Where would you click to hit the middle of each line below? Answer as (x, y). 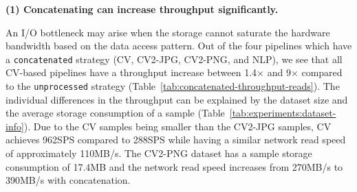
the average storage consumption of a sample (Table (115, 113)
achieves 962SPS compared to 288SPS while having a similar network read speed (176, 140)
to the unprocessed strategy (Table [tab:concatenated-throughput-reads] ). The (173, 86)
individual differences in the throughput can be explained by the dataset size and (177, 99)
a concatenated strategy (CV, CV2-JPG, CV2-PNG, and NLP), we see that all (174, 59)
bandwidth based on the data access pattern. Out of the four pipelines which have (179, 46)
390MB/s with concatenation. (68, 180)
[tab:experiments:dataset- (283, 113)
